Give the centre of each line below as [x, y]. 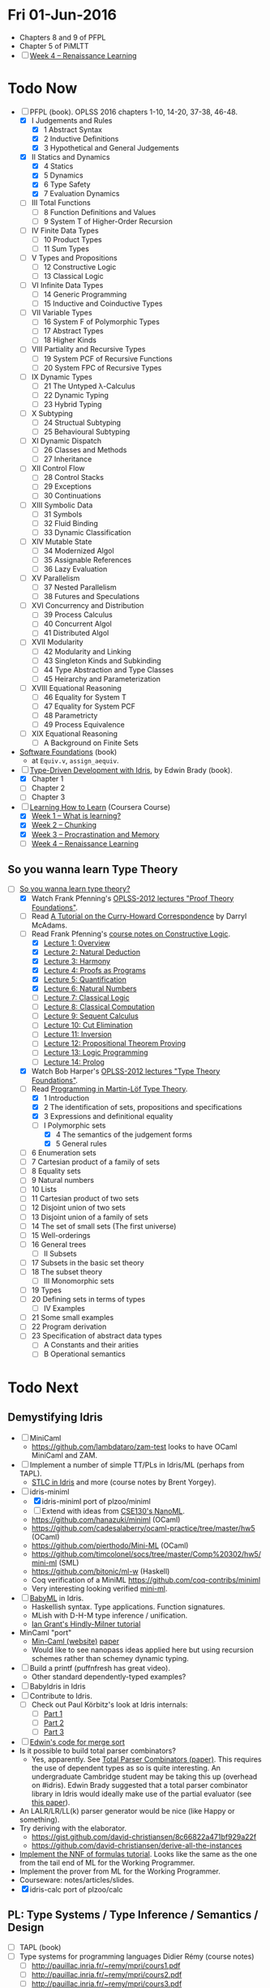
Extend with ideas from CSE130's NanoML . [114, 1510]
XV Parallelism [56, 578]
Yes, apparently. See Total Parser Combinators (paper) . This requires [146, 1759]
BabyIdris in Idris [58, 1686]
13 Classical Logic [73, 276]
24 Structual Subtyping [82, 422]
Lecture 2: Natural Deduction [92, 952]
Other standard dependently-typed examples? [109, 1677]
